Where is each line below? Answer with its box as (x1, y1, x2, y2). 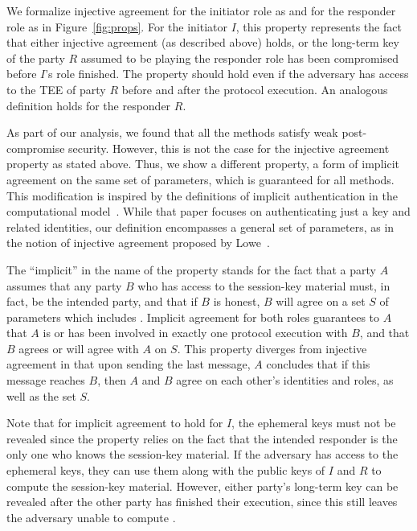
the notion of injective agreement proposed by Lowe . (6, 234, 270, 251)
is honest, (213, 293, 260, 310)
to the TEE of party (6, 80, 106, 97)
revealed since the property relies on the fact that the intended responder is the (6, 430, 398, 447)
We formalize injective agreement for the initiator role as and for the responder (6, 2, 396, 19)
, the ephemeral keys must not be (231, 414, 396, 431)
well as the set (6, 387, 76, 404)
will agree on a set (276, 293, 366, 310)
